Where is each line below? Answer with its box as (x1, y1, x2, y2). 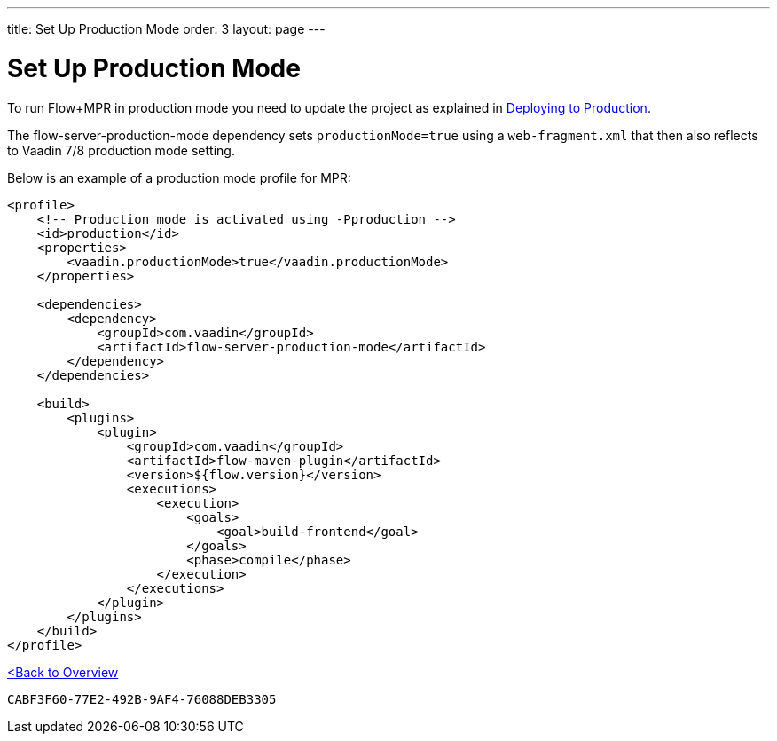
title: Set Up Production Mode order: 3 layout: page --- (7, 21, 326, 36)
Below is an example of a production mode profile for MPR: (7, 169, 351, 185)
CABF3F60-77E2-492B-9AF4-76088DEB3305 (7, 691, 277, 706)
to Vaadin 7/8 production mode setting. (7, 142, 235, 158)
